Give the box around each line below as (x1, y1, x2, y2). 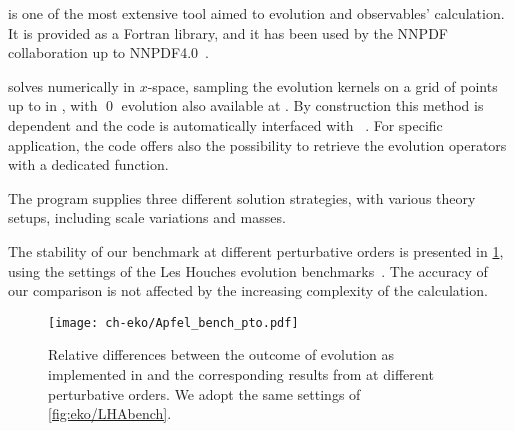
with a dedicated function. (8, 154, 169, 175)
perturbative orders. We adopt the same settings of (48, 383, 361, 404)
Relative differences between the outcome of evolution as (48, 344, 395, 365)
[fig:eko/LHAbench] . (48, 403, 172, 424)
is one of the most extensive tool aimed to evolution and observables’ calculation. (8, 3, 505, 23)
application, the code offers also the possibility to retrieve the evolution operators (8, 134, 507, 155)
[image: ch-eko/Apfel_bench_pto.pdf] (48, 315, 299, 330)
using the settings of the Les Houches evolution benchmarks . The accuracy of (8, 260, 488, 281)
